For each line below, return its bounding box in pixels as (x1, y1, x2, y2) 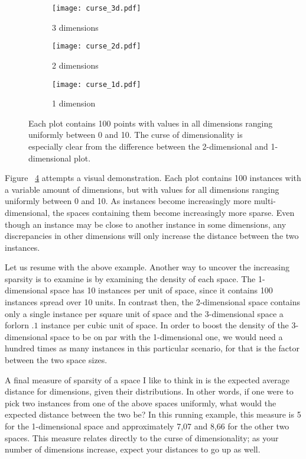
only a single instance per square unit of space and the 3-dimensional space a (5, 307, 284, 319)
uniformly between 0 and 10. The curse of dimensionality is (28, 128, 243, 141)
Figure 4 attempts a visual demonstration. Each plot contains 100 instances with (5, 172, 301, 184)
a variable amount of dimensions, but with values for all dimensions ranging (5, 183, 279, 195)
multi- (253, 195, 276, 207)
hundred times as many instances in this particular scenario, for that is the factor (5, 342, 300, 354)
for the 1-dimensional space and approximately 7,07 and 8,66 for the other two (5, 420, 289, 432)
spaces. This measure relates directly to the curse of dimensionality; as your (5, 431, 279, 444)
